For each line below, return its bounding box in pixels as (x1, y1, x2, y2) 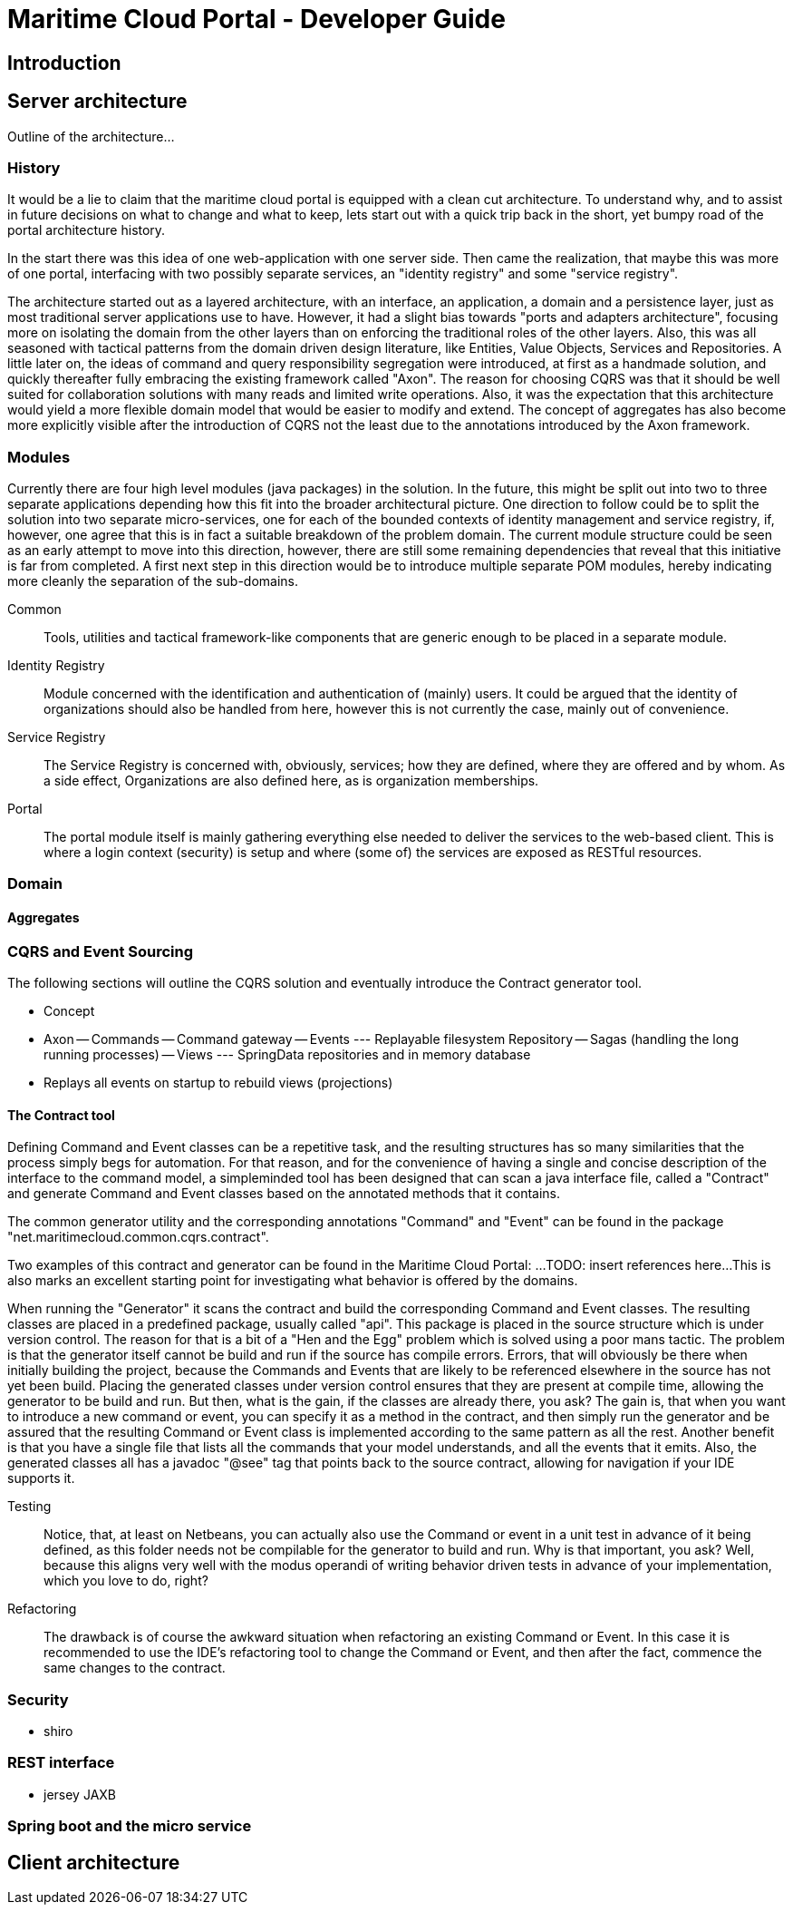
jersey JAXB (44, 1786, 116, 1802)
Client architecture (7, 1850, 180, 1874)
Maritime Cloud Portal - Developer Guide (7, 4, 506, 34)
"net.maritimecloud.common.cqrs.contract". (7, 1229, 269, 1245)
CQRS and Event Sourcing (7, 941, 194, 961)
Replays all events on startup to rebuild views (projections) (44, 1075, 393, 1091)
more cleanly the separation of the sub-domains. (7, 573, 298, 590)
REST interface (7, 1753, 115, 1772)
